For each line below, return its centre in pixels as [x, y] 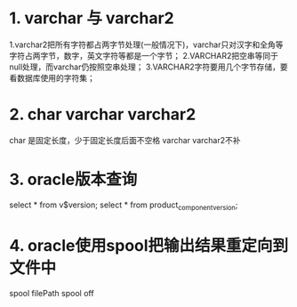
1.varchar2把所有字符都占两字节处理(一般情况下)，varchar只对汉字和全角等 [146, 44]
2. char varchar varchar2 [103, 114]
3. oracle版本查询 [73, 180]
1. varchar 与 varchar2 [92, 18]
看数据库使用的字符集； [52, 77]
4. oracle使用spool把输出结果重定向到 [149, 245]
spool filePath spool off [52, 293]
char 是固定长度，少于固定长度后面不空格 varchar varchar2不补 [125, 140]
